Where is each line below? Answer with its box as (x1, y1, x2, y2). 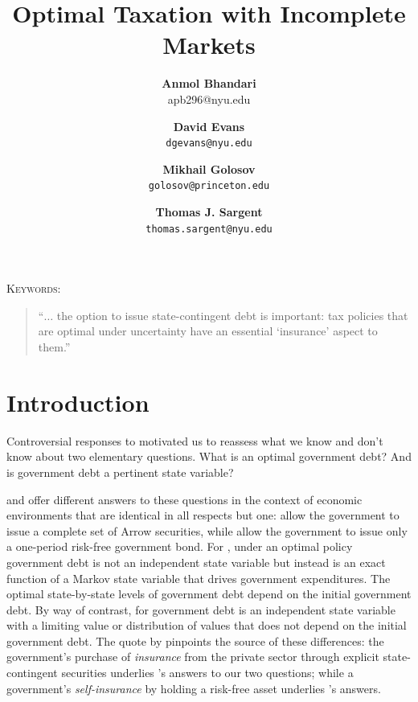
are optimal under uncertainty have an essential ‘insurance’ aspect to (38, 322, 378, 339)
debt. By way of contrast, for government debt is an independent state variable (6, 601, 395, 618)
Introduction (6, 385, 150, 418)
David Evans (173, 117, 245, 134)
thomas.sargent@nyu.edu (145, 223, 273, 235)
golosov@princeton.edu (148, 180, 270, 192)
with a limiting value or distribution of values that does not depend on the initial (6, 617, 407, 634)
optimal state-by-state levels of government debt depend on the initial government (6, 585, 412, 602)
